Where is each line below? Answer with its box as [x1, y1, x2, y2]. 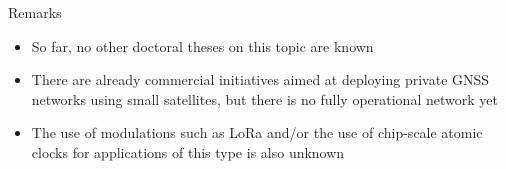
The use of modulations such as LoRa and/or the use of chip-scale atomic [31, 122, 483, 143]
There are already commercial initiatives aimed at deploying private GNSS [31, 69, 490, 90]
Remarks [8, 2, 62, 22]
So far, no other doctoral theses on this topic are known [31, 35, 374, 56]
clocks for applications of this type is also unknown [31, 141, 345, 162]
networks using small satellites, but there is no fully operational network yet [31, 88, 498, 109]
